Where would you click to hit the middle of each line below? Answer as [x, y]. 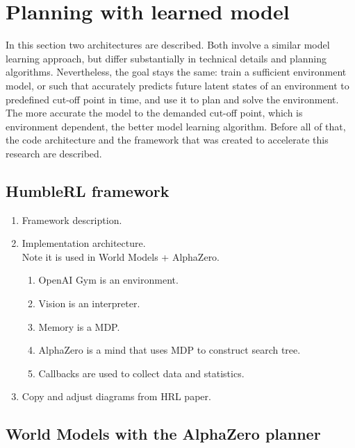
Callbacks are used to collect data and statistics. [141, 373]
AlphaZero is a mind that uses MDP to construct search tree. [170, 350]
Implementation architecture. [84, 243]
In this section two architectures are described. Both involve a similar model [168, 45]
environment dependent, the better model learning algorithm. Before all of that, [176, 126]
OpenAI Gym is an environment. [108, 280]
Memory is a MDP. [79, 326]
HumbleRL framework [88, 190]
